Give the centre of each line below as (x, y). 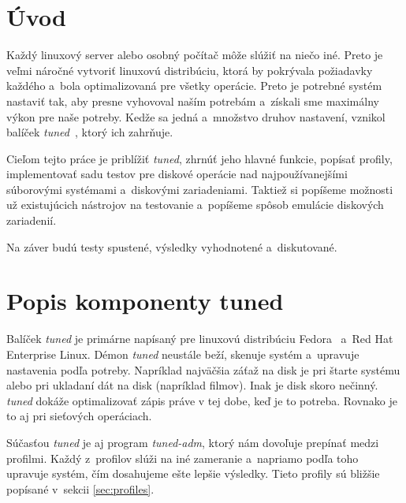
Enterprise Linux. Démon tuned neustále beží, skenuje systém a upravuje (183, 354)
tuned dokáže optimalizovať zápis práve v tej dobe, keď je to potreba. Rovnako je (202, 400)
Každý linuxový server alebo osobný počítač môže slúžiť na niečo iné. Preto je (195, 55)
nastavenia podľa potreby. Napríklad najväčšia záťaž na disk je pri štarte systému (203, 369)
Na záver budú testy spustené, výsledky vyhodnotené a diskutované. (172, 246)
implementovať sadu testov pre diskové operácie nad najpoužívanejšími (177, 174)
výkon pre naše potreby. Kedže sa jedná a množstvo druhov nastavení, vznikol (196, 116)
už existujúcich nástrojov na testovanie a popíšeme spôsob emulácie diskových (195, 205)
